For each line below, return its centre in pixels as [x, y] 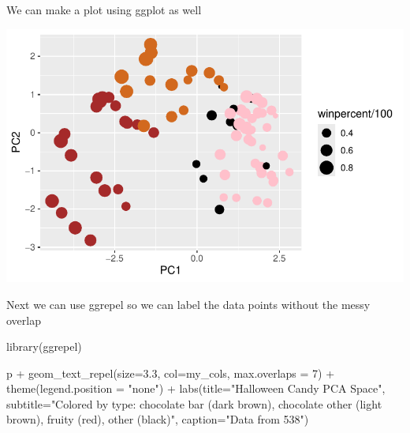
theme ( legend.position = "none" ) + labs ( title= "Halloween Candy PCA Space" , [196, 388]
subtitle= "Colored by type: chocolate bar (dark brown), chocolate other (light [194, 403]
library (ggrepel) [44, 346]
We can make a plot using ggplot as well [104, 9]
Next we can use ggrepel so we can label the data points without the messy [188, 304]
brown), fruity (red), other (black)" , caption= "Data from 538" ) [158, 419]
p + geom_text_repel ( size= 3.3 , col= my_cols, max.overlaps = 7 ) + [171, 373]
